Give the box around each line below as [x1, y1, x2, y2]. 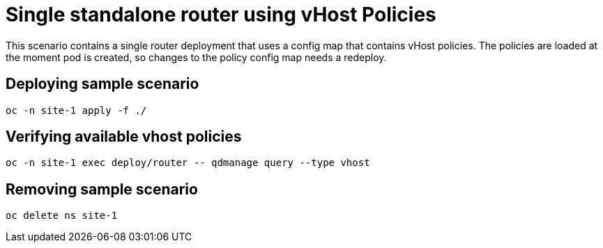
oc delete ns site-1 [6, 210, 118, 222]
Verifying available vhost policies [6, 128, 242, 146]
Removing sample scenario [6, 180, 198, 198]
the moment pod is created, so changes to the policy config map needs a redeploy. [6, 51, 387, 63]
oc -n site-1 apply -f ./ [6, 104, 147, 116]
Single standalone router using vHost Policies [6, 3, 436, 26]
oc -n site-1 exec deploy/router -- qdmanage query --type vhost [6, 157, 370, 169]
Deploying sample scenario [6, 75, 199, 93]
